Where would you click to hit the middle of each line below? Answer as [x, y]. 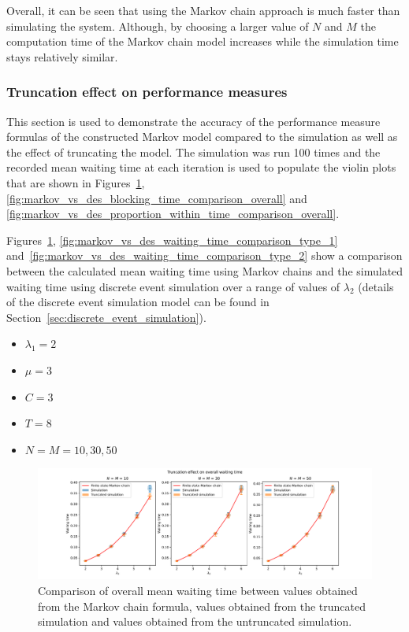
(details [376, 286]
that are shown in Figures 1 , [76, 182]
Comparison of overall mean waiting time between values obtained [198, 591]
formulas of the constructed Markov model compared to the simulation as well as [202, 137]
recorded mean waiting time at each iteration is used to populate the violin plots [201, 167]
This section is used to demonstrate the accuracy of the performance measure [193, 121]
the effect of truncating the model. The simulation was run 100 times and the [193, 152]
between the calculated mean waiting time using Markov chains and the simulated [205, 270]
